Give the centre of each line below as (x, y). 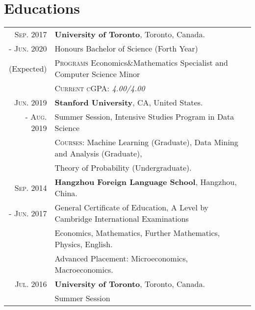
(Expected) (28, 68)
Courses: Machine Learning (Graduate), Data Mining (146, 142)
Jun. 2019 (31, 103)
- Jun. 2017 (28, 213)
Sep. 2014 (31, 187)
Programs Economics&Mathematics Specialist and (141, 63)
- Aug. (36, 117)
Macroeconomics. (84, 270)
